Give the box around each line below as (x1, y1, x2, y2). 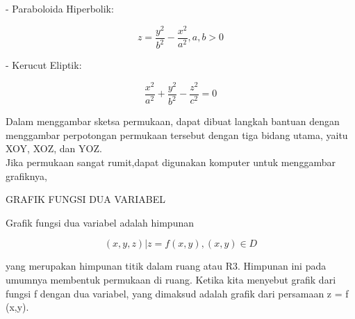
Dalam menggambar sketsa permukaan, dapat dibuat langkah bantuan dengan (6, 114, 340, 129)
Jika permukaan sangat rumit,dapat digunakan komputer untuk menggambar (6, 154, 336, 169)
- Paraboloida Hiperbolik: (6, 1, 114, 15)
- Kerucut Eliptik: (6, 58, 82, 72)
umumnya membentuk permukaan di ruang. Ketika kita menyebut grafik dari (6, 272, 336, 286)
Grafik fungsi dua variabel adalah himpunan (6, 215, 194, 229)
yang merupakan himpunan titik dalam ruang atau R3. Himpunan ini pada (6, 259, 327, 273)
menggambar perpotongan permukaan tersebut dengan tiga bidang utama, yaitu (6, 127, 348, 142)
